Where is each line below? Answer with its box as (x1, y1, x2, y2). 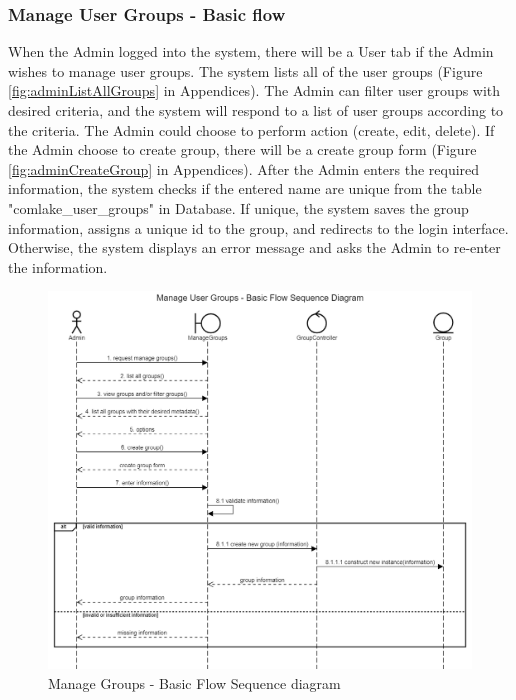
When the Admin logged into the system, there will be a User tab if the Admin (8, 41, 494, 62)
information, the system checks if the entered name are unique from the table (8, 178, 482, 199)
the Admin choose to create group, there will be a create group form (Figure (8, 139, 477, 160)
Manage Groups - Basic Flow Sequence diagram (48, 672, 341, 693)
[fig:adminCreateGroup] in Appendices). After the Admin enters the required (8, 158, 480, 179)
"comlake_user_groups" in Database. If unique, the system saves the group (8, 197, 469, 218)
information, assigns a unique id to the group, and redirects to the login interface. (8, 217, 509, 238)
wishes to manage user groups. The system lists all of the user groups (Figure (8, 60, 483, 81)
